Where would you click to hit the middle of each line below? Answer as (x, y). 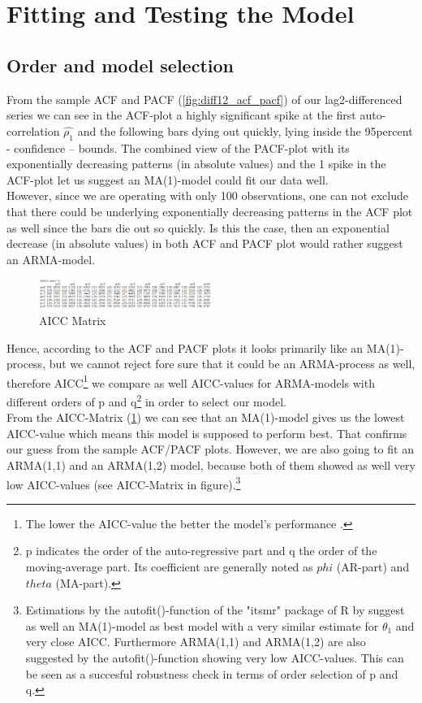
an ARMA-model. (51, 259)
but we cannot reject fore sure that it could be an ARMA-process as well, (232, 364)
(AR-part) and (373, 567)
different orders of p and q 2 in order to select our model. (146, 400)
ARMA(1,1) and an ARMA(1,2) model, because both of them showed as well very (211, 465)
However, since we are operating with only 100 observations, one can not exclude (208, 195)
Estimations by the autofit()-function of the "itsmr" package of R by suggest (215, 610)
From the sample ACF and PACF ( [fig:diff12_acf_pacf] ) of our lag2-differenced (205, 99)
